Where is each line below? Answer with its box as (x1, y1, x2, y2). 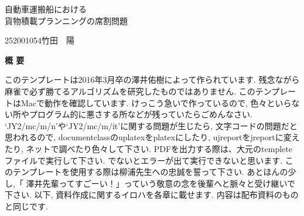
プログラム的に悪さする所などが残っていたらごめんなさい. (29, 108, 252, 120)
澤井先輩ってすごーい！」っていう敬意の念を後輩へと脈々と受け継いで (26, 177, 296, 189)
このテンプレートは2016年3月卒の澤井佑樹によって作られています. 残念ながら (5, 73, 300, 86)
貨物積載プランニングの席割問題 (5, 14, 128, 26)
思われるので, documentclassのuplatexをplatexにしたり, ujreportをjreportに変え (5, 131, 300, 143)
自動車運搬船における (5, 3, 87, 15)
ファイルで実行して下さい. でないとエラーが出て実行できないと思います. (5, 154, 283, 166)
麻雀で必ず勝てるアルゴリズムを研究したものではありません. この (5, 85, 255, 97)
